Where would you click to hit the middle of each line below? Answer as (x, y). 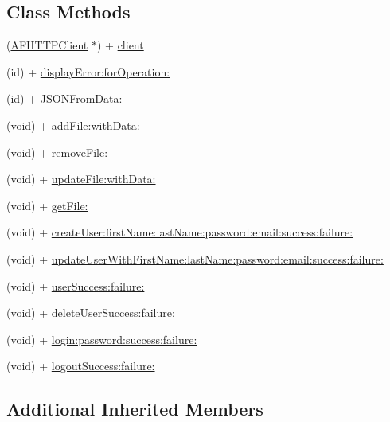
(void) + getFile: (47, 205)
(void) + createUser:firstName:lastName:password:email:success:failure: (180, 232)
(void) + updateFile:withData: (81, 179)
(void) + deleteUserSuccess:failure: (91, 313)
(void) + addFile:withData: (73, 125)
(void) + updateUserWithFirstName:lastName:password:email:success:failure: (195, 258)
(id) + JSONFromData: (64, 98)
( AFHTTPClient (47, 45)
